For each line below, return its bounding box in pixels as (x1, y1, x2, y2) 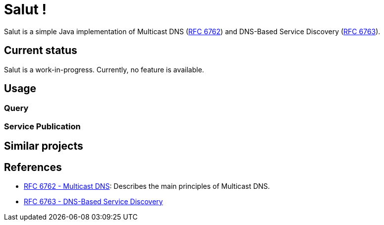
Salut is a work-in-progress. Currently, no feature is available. (4, 65, 204, 74)
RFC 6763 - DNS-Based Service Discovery (24, 197, 163, 206)
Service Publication (4, 121, 81, 131)
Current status (4, 44, 77, 57)
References (4, 161, 62, 173)
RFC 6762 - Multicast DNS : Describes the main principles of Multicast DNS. (24, 182, 270, 191)
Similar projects (4, 140, 83, 153)
